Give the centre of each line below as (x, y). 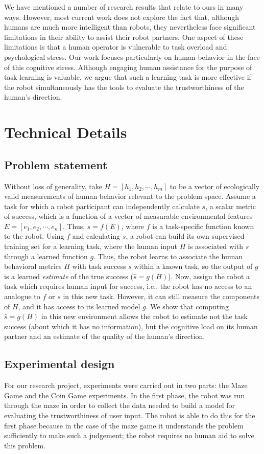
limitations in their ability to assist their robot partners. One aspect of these (124, 37)
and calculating (96, 236)
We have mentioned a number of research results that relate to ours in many (124, 7)
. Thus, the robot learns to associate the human (168, 256)
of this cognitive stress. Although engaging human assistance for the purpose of (128, 67)
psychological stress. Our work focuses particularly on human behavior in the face (132, 56)
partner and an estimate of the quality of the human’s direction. (105, 336)
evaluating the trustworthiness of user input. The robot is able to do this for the (130, 415)
